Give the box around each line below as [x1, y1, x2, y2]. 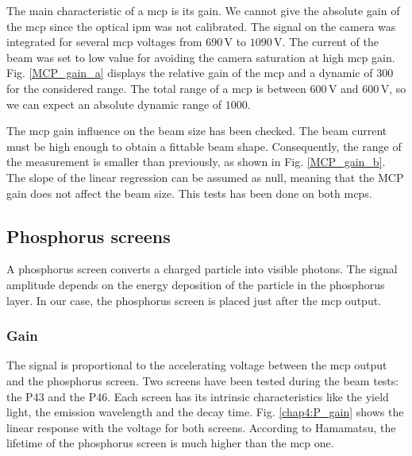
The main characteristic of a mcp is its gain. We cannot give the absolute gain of [6, 2, 400, 18]
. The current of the [282, 33, 379, 50]
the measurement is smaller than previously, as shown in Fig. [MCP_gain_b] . [6, 153, 386, 170]
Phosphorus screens [6, 223, 171, 248]
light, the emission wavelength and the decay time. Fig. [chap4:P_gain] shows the [6, 404, 404, 420]
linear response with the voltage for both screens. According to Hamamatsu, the [6, 419, 396, 435]
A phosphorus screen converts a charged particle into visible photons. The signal [6, 261, 398, 277]
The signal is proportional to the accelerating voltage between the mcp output [6, 357, 387, 373]
